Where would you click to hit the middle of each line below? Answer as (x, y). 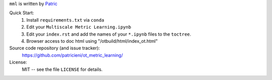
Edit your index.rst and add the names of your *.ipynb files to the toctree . (109, 34)
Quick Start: (22, 13)
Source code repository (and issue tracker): (55, 48)
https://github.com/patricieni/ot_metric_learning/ (73, 55)
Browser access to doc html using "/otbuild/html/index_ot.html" (92, 41)
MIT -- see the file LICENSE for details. (62, 69)
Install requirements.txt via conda (65, 20)
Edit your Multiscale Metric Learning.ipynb (79, 27)
